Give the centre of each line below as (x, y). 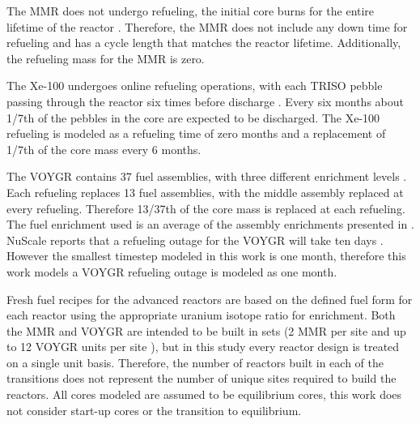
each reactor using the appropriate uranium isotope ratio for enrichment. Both (201, 315)
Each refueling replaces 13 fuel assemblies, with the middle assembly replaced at (205, 192)
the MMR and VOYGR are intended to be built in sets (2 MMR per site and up (206, 330)
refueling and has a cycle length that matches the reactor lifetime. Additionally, (204, 43)
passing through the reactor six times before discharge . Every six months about (205, 101)
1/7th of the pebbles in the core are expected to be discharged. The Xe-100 (193, 117)
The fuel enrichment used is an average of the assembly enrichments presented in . (210, 224)
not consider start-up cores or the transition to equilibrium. (154, 410)
